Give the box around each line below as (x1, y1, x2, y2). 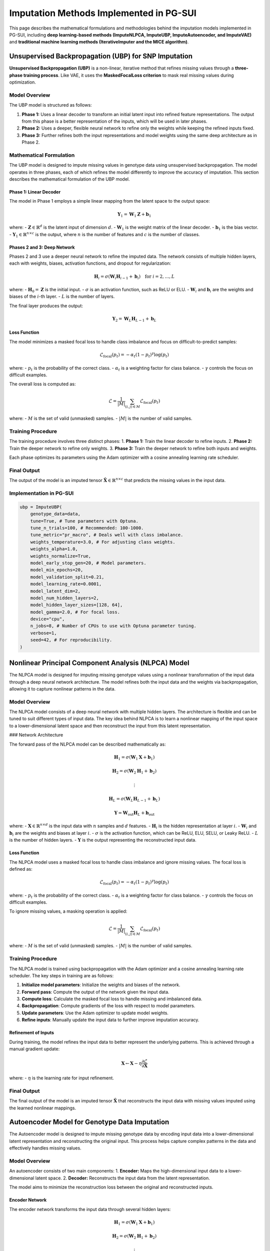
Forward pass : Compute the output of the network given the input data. (21, 989, 169, 995)
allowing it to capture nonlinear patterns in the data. (9, 686, 116, 692)
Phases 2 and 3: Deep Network (9, 244, 75, 250)
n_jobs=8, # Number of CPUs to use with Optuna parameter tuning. (30, 623, 197, 629)
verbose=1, (30, 630, 57, 636)
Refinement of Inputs (9, 1030, 54, 1036)
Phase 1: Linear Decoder (9, 189, 61, 195)
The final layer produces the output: (9, 303, 83, 309)
